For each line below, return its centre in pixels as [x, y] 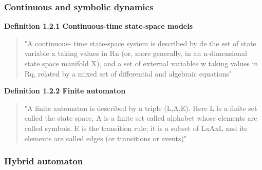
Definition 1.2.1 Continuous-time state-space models [99, 26]
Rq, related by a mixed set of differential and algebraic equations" [128, 73]
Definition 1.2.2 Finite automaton [65, 91]
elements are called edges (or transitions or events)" [106, 138]
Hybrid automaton [44, 161]
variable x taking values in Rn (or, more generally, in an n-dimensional [136, 53]
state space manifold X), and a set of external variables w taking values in [141, 63]
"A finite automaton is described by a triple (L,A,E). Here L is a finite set [141, 108]
